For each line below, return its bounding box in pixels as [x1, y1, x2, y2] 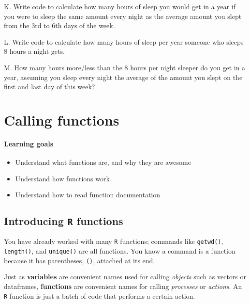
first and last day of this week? [4, 81, 95, 92]
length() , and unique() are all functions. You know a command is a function [4, 246, 235, 256]
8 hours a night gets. [4, 46, 65, 56]
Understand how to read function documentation [15, 190, 161, 200]
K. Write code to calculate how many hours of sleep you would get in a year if [4, 1, 235, 11]
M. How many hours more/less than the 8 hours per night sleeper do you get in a [4, 62, 246, 72]
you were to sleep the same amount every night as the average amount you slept [4, 11, 242, 21]
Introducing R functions [4, 213, 123, 228]
